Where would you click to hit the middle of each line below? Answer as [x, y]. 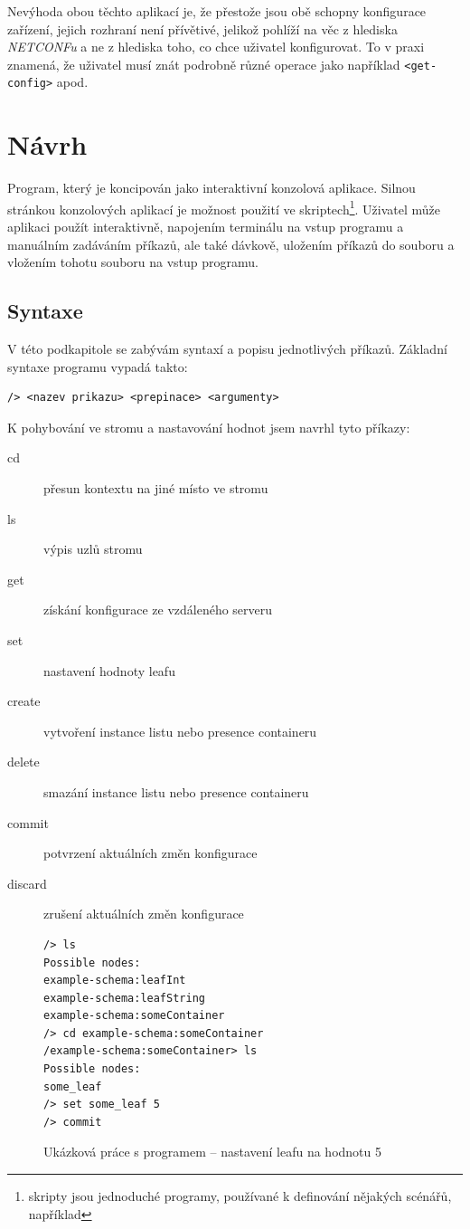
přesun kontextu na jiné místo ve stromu [156, 488]
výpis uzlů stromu [93, 549]
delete [23, 762]
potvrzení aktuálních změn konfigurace [150, 853]
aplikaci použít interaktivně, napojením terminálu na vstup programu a [206, 227]
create [24, 701]
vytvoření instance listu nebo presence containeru [180, 731]
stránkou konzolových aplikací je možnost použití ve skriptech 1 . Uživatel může [224, 207]
